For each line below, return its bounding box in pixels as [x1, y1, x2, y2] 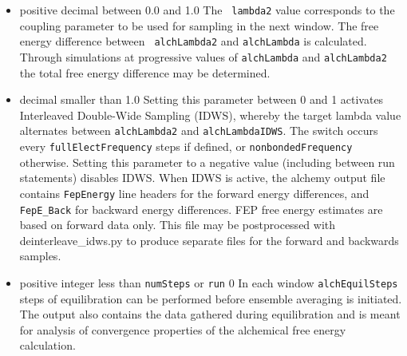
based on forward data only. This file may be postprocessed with [19, 216, 336, 233]
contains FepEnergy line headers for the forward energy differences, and [19, 184, 369, 201]
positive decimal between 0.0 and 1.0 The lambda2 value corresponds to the [19, 2, 395, 18]
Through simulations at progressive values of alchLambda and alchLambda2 [19, 48, 387, 65]
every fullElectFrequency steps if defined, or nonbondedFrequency [19, 138, 353, 154]
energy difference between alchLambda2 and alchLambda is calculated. [19, 33, 367, 49]
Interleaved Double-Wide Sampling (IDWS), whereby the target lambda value [19, 106, 401, 123]
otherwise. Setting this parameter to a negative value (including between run [19, 153, 395, 170]
